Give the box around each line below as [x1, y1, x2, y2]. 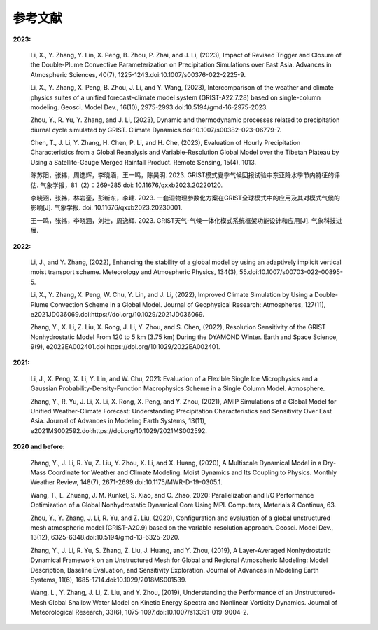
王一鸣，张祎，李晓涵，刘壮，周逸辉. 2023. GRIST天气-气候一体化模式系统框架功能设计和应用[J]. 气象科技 [30, 216, 336, 224]
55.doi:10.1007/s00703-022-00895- [239, 268, 343, 276]
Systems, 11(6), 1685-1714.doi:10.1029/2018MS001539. [30, 575, 187, 584]
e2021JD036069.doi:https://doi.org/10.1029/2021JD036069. [30, 310, 204, 318]
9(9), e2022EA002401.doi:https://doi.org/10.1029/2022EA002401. [30, 343, 220, 351]
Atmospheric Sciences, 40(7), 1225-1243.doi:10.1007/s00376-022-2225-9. [30, 70, 246, 78]
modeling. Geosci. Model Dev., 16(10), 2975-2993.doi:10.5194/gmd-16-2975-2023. [30, 102, 269, 111]
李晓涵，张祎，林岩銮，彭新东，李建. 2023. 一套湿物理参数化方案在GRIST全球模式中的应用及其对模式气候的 [30, 193, 341, 203]
